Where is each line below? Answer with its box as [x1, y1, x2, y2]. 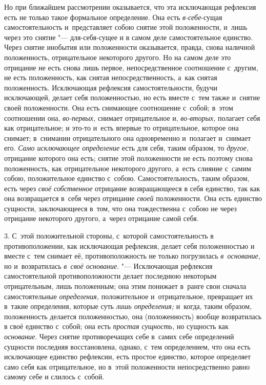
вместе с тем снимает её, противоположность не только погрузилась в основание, [4, 250, 261, 261]
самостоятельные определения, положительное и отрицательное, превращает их [4, 290, 253, 301]
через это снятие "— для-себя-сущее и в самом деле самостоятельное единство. [4, 31, 253, 42]
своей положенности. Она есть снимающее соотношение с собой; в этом [4, 102, 233, 113]
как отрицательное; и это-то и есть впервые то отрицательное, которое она [4, 122, 239, 133]
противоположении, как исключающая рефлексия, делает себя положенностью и [4, 240, 255, 251]
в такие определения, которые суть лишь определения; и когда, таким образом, [4, 301, 252, 311]
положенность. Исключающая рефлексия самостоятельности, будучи [4, 82, 218, 93]
